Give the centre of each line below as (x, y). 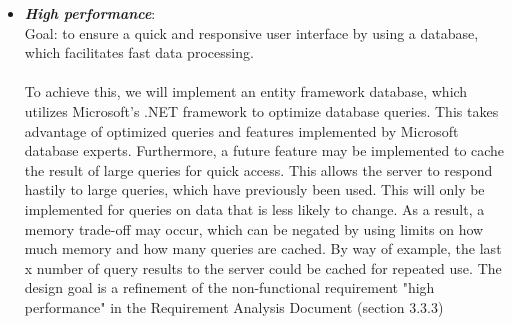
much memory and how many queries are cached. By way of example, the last (263, 248)
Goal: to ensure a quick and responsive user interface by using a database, (251, 32)
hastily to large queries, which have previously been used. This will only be (254, 189)
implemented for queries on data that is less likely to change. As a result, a (254, 208)
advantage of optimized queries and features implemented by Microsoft (241, 130)
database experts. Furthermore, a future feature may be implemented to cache (264, 150)
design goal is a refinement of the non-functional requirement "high (229, 287)
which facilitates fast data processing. (139, 52)
